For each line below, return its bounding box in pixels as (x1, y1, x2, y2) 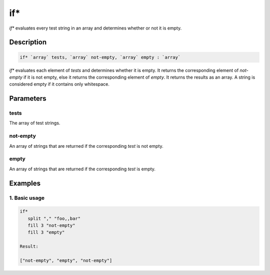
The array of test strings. (9, 120, 60, 126)
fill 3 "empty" (27, 229, 65, 235)
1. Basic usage (9, 194, 45, 201)
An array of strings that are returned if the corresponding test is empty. (9, 166, 156, 172)
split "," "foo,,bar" (27, 215, 81, 221)
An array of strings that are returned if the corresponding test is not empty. (9, 143, 163, 149)
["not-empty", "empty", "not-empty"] (19, 258, 112, 263)
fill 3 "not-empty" (27, 223, 75, 228)
